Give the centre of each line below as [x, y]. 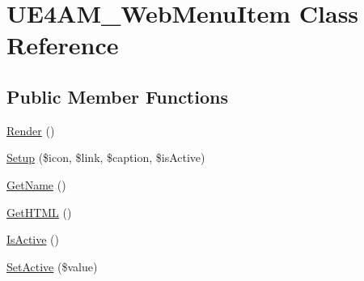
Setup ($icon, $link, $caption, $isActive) [106, 158]
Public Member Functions [117, 96]
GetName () [36, 184]
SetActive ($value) [52, 266]
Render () [31, 130]
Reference [63, 45]
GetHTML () [39, 212]
